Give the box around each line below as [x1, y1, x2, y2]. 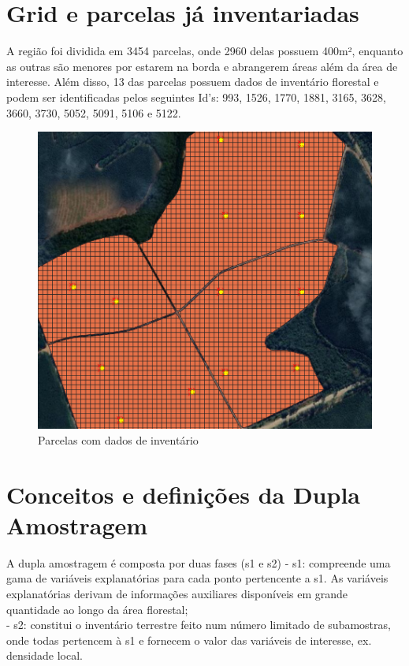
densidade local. [6, 647, 83, 664]
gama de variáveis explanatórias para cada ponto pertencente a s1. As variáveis [6, 570, 389, 586]
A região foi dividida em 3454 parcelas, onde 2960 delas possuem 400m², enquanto [6, 43, 403, 59]
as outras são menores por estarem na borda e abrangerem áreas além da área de [6, 58, 398, 74]
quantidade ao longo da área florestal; [6, 601, 188, 617]
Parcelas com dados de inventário [38, 431, 199, 448]
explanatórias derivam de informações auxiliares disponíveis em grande [6, 585, 348, 601]
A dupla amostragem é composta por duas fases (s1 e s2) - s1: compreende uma [6, 554, 391, 571]
